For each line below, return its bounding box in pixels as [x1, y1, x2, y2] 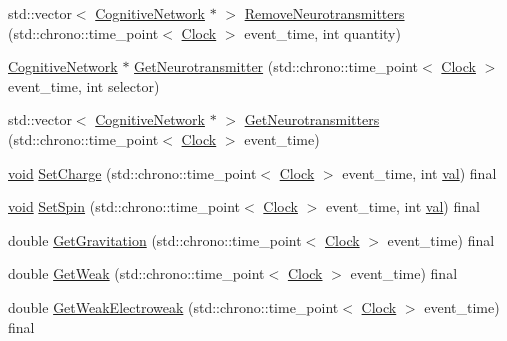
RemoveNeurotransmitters [244, 3, 405, 23]
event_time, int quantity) [244, 22, 401, 43]
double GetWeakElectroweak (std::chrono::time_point [8, 296, 339, 317]
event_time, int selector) [8, 75, 160, 96]
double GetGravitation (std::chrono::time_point [8, 229, 302, 250]
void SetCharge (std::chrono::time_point [8, 162, 257, 183]
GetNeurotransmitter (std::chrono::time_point [134, 56, 419, 77]
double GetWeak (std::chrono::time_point [8, 263, 265, 284]
